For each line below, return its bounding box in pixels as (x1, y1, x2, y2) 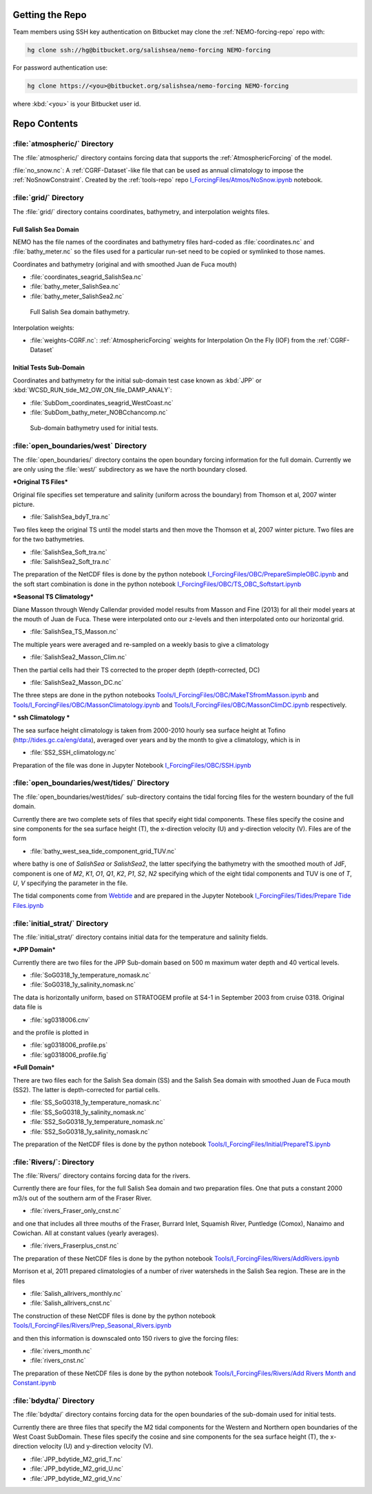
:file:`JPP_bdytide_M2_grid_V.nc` (30, 1474, 123, 1482)
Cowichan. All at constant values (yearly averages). (12, 1229, 158, 1237)
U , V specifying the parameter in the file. (12, 879, 128, 887)
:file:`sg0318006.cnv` (30, 1016, 90, 1024)
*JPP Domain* (12, 946, 56, 954)
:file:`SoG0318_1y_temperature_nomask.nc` (30, 971, 152, 980)
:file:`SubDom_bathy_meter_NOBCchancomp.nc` (30, 408, 168, 416)
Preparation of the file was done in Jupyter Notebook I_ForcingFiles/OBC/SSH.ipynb (12, 761, 251, 769)
